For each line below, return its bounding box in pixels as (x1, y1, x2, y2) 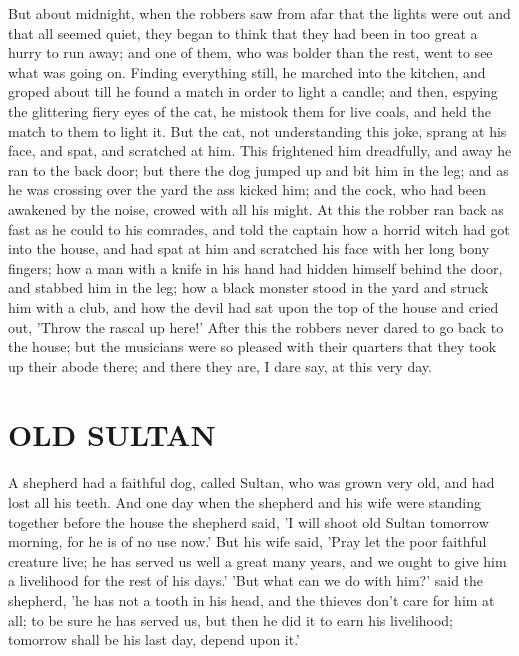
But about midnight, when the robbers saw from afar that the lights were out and (8, 3, 511, 23)
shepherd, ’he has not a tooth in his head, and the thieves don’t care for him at (8, 589, 495, 610)
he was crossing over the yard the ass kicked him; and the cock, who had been (8, 179, 487, 200)
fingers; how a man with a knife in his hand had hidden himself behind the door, (8, 257, 503, 278)
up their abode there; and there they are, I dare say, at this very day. (8, 355, 432, 376)
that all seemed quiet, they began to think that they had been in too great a (8, 22, 478, 43)
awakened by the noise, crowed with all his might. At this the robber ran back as (8, 198, 504, 219)
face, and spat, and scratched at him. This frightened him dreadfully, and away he (8, 140, 512, 161)
